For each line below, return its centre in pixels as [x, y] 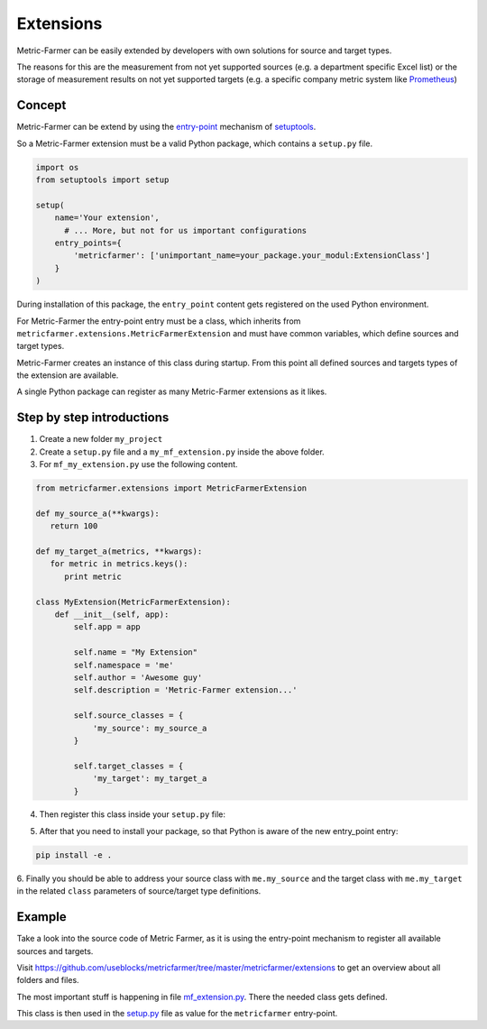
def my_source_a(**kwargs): [97, 513]
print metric [93, 576]
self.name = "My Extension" [136, 652]
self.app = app [107, 627]
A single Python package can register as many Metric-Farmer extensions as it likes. [172, 391]
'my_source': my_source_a [150, 728]
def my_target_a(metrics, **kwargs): [119, 551]
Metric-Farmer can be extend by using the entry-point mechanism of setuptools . [166, 127]
